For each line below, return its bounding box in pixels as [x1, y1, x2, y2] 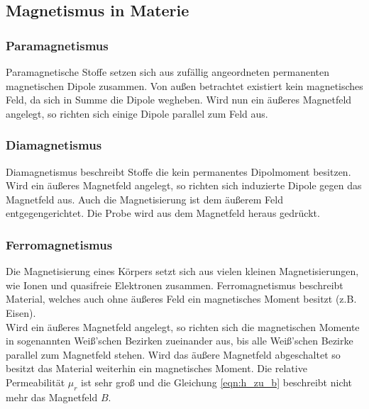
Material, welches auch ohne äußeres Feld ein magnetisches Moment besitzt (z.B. [6, 291, 357, 306]
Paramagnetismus [6, 36, 109, 54]
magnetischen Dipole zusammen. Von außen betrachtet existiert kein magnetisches [6, 78, 363, 93]
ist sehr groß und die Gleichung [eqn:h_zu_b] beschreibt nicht [81, 374, 353, 389]
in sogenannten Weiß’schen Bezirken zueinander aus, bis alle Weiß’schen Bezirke [6, 333, 353, 348]
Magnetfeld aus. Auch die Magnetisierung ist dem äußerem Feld [6, 191, 283, 206]
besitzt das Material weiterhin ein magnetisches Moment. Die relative [6, 361, 307, 376]
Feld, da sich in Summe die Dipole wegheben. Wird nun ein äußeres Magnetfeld [6, 92, 352, 107]
